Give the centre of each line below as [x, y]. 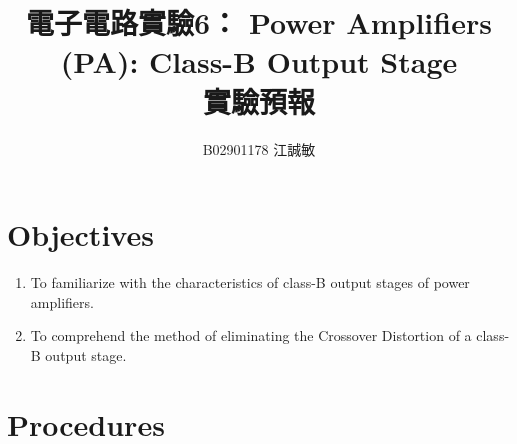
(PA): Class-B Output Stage [259, 61]
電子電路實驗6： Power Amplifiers [259, 22]
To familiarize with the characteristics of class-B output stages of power [250, 282]
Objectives [80, 234]
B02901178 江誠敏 [259, 148]
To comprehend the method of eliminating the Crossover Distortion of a [251, 335]
